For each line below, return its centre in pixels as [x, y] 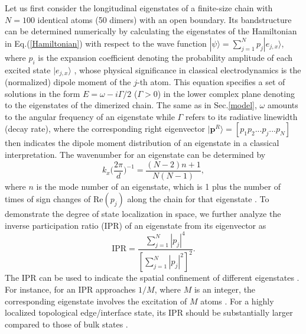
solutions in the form [43, 93]
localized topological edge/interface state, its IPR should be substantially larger [149, 312]
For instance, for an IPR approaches [70, 289]
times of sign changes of [48, 199]
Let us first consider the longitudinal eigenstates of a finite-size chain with [139, 8]
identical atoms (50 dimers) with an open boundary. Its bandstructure [165, 19]
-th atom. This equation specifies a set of [211, 82]
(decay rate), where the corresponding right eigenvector [105, 129]
